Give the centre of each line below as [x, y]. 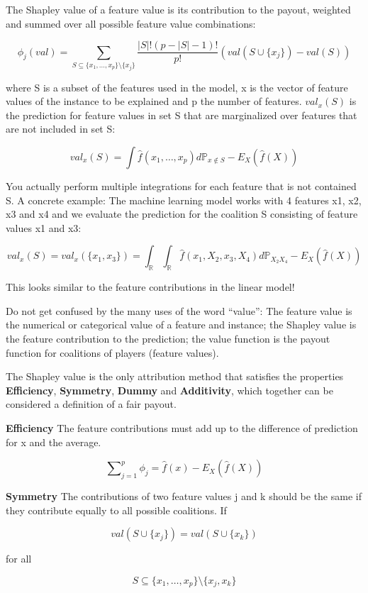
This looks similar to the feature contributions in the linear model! [150, 287]
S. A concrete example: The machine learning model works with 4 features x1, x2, [184, 200]
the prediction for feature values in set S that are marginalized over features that [182, 115]
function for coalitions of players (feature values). [112, 352]
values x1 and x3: [44, 227]
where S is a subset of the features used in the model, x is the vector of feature [177, 87]
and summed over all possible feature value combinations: [131, 23]
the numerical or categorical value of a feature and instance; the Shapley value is [181, 325]
